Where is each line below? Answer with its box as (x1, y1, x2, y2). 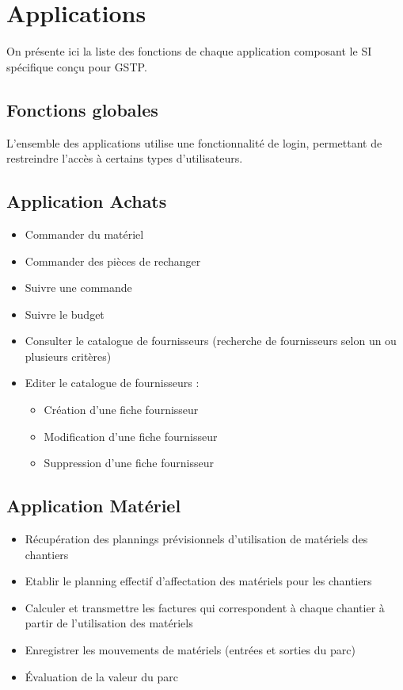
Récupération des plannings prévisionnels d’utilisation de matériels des (25, 531, 368, 547)
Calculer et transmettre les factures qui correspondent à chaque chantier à (25, 599, 385, 615)
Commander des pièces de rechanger (25, 252, 201, 269)
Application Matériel (6, 493, 181, 518)
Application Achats (6, 189, 167, 213)
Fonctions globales (6, 97, 158, 121)
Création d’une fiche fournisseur (44, 401, 199, 418)
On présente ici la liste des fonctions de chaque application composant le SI (6, 43, 372, 59)
